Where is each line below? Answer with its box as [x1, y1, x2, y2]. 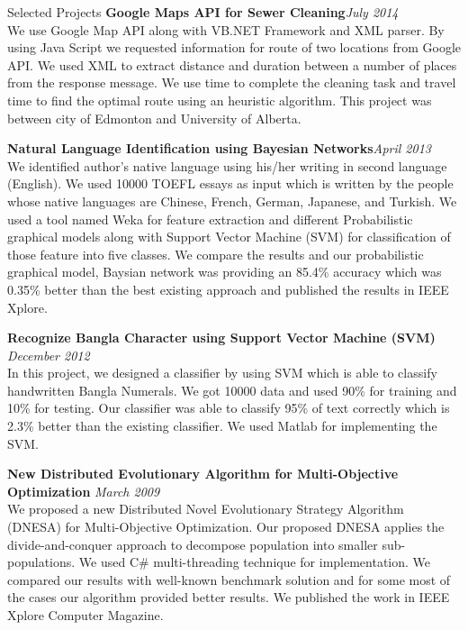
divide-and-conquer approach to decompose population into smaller [7, 534, 378, 553]
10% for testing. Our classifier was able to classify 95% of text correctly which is [7, 398, 450, 417]
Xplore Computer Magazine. [7, 606, 164, 624]
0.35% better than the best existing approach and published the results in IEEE [7, 279, 449, 298]
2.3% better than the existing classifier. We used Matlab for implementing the [7, 416, 437, 435]
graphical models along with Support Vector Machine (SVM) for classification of [7, 227, 451, 246]
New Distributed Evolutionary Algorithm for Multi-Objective [7, 464, 399, 483]
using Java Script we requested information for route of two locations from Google [7, 38, 461, 57]
